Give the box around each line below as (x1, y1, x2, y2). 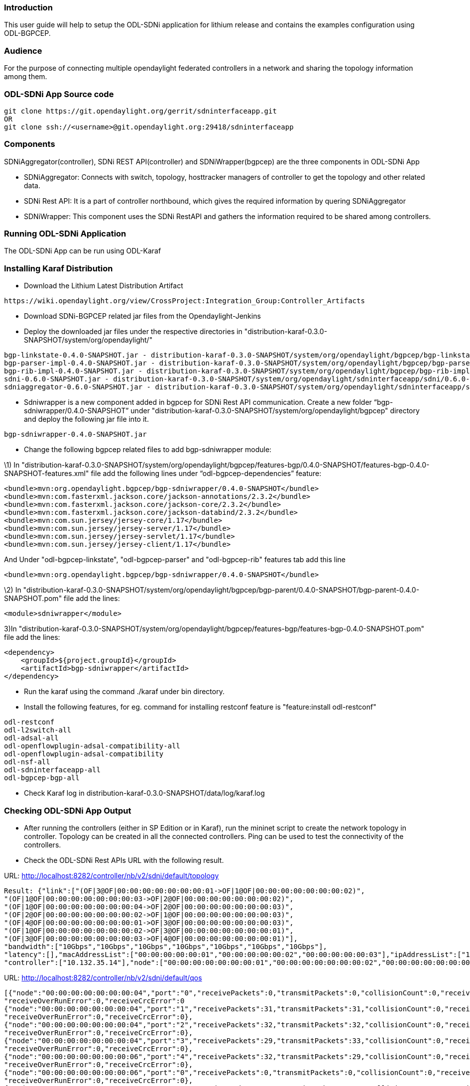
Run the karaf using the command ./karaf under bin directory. (24, 687, 225, 696)
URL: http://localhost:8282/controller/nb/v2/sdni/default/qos (4, 973, 202, 982)
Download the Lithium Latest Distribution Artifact (24, 281, 183, 290)
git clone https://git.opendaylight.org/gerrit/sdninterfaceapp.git (4, 107, 277, 115)
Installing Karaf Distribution (4, 263, 113, 273)
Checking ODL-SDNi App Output (4, 805, 131, 816)
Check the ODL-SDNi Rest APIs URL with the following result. (24, 855, 224, 864)
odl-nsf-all (4, 758, 50, 766)
